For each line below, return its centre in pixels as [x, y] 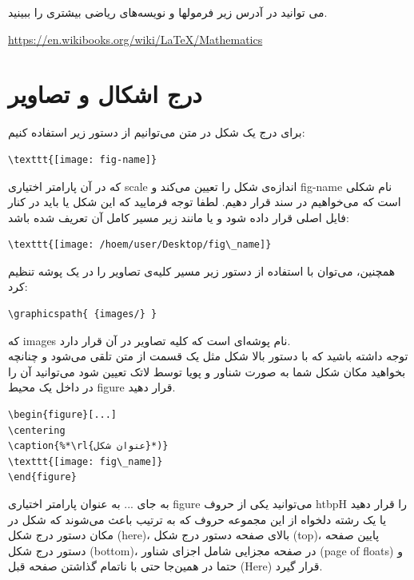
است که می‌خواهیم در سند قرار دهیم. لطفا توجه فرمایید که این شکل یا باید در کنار [205, 202]
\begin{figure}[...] [63, 415]
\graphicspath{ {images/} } [83, 314]
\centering [37, 430]
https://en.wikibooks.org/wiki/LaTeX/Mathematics [135, 39]
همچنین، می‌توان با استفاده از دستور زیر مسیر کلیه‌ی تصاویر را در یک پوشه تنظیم [202, 270]
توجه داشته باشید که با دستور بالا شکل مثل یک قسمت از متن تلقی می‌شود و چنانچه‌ [208, 356]
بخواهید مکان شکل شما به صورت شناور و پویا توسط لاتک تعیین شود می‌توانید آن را [207, 371]
